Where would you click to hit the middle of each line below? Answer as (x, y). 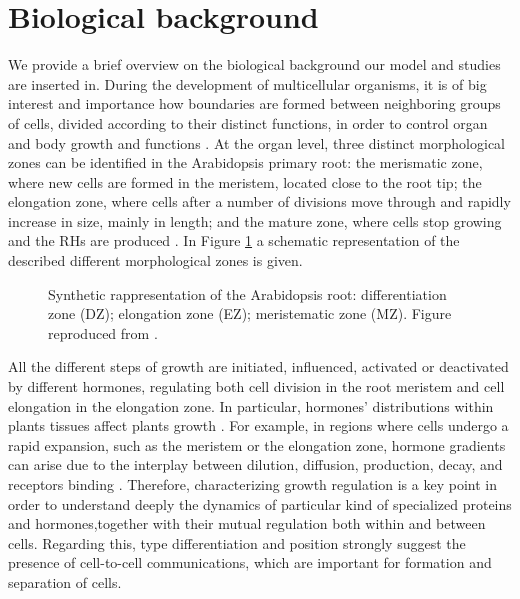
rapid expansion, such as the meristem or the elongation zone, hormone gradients (257, 444)
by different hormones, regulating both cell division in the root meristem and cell (256, 386)
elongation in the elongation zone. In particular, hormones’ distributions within (251, 405)
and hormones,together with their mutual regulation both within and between (247, 523)
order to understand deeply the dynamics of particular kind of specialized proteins (260, 503)
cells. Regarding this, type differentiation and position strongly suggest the (237, 542)
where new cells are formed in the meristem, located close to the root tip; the (245, 181)
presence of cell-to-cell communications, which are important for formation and (250, 562)
